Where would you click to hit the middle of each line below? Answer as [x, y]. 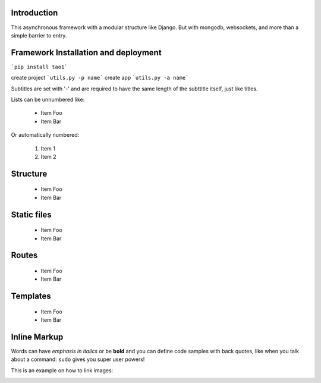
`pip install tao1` [39, 67]
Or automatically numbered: [45, 135]
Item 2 [48, 156]
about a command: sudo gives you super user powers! [78, 359]
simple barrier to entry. [39, 35]
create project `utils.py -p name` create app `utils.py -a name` [100, 78]
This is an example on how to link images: [62, 370]
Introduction [34, 13]
